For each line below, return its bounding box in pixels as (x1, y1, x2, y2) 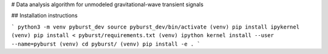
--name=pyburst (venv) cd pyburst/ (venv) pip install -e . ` (11, 40, 200, 47)
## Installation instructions (11, 12, 78, 19)
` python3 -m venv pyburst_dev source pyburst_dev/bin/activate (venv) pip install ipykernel (11, 23, 300, 30)
